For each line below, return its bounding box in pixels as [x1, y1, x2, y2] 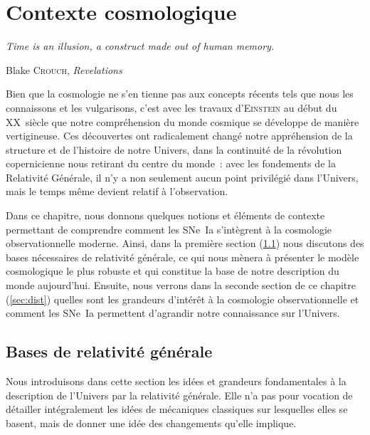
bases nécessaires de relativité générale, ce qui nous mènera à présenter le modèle [6, 249, 359, 264]
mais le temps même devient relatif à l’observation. [6, 184, 228, 199]
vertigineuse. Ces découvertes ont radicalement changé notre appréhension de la [6, 128, 353, 143]
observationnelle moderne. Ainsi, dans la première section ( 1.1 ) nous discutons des [6, 236, 364, 251]
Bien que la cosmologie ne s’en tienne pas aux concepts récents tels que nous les [6, 86, 354, 101]
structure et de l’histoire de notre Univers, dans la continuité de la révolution [6, 142, 342, 157]
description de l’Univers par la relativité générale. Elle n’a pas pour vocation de [6, 387, 353, 402]
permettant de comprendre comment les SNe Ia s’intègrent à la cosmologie [6, 221, 332, 236]
